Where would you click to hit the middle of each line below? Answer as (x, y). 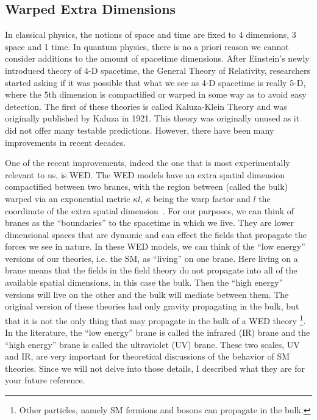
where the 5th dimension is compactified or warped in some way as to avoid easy (156, 94)
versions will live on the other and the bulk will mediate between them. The (147, 294)
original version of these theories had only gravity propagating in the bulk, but (152, 306)
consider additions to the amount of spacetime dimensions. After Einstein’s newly (157, 58)
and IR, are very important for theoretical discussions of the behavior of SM (148, 356)
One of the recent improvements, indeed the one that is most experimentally (148, 163)
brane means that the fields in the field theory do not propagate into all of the (151, 270)
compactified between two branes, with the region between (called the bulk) (147, 186)
